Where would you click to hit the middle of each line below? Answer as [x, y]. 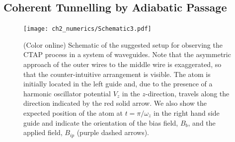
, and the [202, 122]
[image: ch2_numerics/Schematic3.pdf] [87, 29]
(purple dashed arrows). [113, 132]
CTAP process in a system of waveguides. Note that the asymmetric [127, 54]
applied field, [43, 132]
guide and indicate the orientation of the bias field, [101, 122]
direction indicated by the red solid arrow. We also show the [115, 103]
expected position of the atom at [73, 113]
